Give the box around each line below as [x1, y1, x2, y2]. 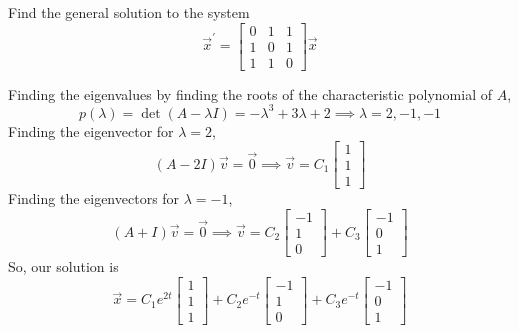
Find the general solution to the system [8, 2, 250, 22]
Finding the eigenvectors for [8, 188, 180, 209]
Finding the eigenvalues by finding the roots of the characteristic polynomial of [8, 83, 492, 104]
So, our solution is [8, 256, 119, 277]
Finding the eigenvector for [8, 120, 174, 141]
